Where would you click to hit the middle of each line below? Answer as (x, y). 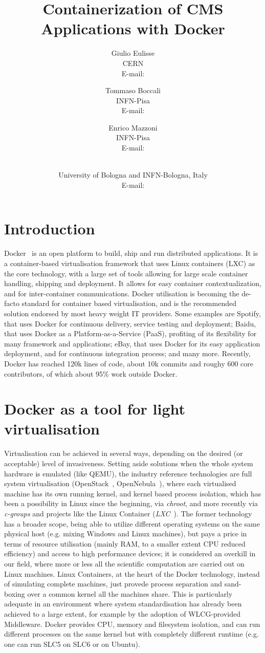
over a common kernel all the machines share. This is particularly (130, 593)
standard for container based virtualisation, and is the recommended (129, 303)
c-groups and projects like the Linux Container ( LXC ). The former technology (128, 513)
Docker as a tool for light (95, 409)
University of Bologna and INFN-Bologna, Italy (133, 175)
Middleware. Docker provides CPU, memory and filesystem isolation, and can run (132, 624)
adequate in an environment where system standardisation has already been (123, 604)
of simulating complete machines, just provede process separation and (113, 584)
